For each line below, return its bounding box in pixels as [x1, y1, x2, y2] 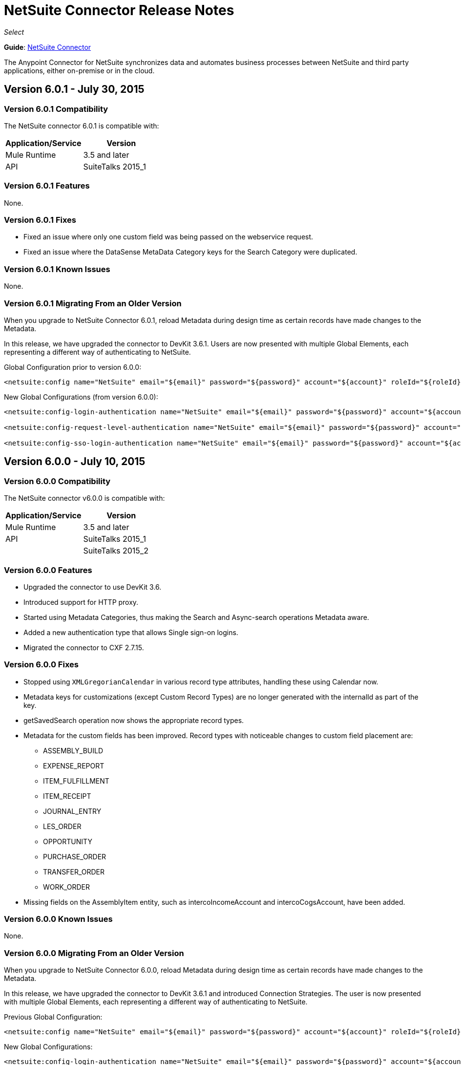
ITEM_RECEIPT [43, 791, 91, 800]
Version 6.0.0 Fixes [4, 660, 79, 670]
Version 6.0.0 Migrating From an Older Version [4, 948, 184, 958]
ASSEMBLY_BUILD [43, 746, 104, 755]
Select [4, 27, 24, 36]
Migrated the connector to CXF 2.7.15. [23, 643, 144, 652]
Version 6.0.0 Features [4, 565, 92, 575]
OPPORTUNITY [43, 837, 92, 846]
